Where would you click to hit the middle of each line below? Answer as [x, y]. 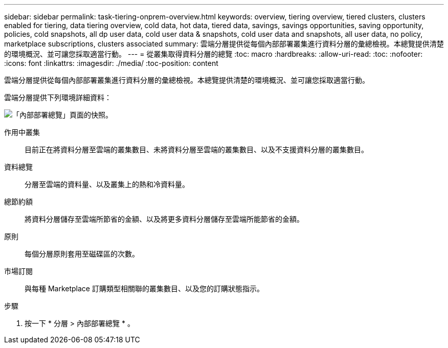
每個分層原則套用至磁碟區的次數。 [82, 254]
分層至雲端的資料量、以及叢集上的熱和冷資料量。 [107, 184]
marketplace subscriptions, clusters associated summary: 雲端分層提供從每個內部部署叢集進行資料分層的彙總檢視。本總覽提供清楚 [224, 44]
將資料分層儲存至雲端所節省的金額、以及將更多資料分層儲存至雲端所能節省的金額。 [164, 219]
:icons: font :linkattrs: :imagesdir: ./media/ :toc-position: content [111, 63]
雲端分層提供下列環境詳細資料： [58, 97]
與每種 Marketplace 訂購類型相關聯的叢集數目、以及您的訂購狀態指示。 [144, 288]
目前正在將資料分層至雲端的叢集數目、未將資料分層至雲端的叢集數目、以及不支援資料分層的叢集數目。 [196, 149]
